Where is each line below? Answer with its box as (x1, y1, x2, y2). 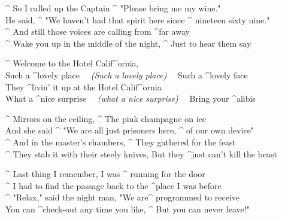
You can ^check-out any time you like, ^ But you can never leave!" (5, 202, 250, 215)
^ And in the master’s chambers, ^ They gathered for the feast (5, 135, 236, 148)
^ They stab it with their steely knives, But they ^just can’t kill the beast (5, 147, 278, 160)
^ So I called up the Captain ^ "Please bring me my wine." (5, 2, 221, 14)
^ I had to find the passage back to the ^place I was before (5, 179, 222, 191)
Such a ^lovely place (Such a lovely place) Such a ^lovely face (5, 68, 248, 81)
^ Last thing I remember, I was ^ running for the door (5, 168, 205, 180)
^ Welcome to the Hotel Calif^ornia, (5, 57, 139, 69)
